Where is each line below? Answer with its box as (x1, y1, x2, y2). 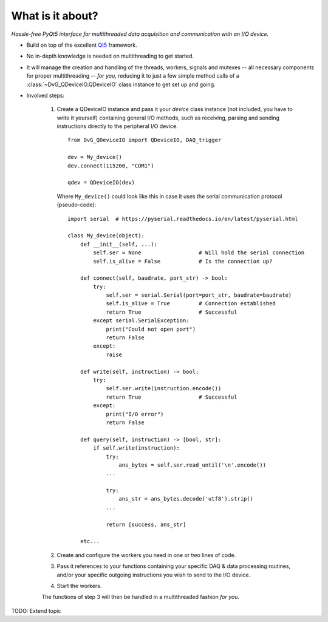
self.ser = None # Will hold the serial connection (93, 249, 305, 256)
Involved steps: (26, 92, 65, 99)
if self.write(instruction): (93, 445, 180, 451)
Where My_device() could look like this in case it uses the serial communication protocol (56, 192, 282, 200)
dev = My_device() (67, 154, 123, 161)
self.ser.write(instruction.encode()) (106, 385, 222, 392)
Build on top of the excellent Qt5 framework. (26, 41, 138, 49)
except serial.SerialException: (93, 317, 190, 324)
